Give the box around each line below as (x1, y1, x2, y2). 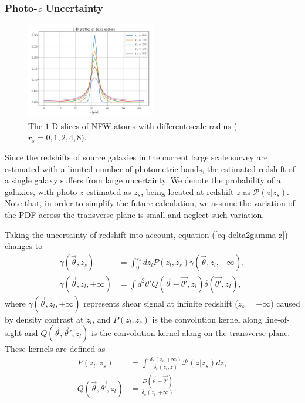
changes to (5, 240, 43, 252)
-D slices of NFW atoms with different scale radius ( (49, 119, 237, 132)
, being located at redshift (141, 185, 234, 197)
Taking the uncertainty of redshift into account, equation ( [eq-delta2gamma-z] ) (5, 228, 288, 240)
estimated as (86, 185, 131, 197)
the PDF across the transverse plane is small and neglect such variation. (5, 208, 265, 220)
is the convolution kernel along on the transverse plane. (91, 327, 290, 339)
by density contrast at (5, 313, 84, 325)
